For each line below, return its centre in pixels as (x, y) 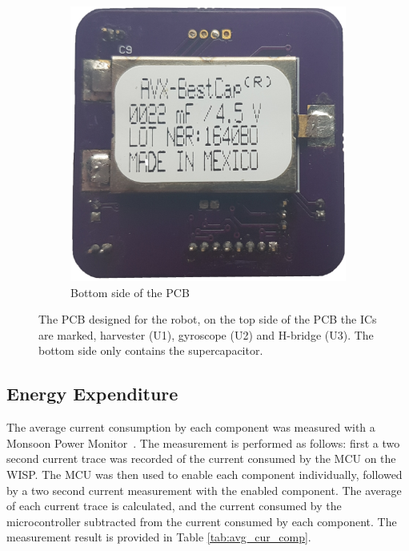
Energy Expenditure (92, 394)
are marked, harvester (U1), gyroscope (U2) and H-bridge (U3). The (206, 334)
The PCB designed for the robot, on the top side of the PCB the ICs (208, 319)
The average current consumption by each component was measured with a (191, 427)
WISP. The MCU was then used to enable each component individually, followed (204, 474)
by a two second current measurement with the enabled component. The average (204, 490)
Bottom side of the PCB (130, 292)
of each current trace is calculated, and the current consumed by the (174, 506)
